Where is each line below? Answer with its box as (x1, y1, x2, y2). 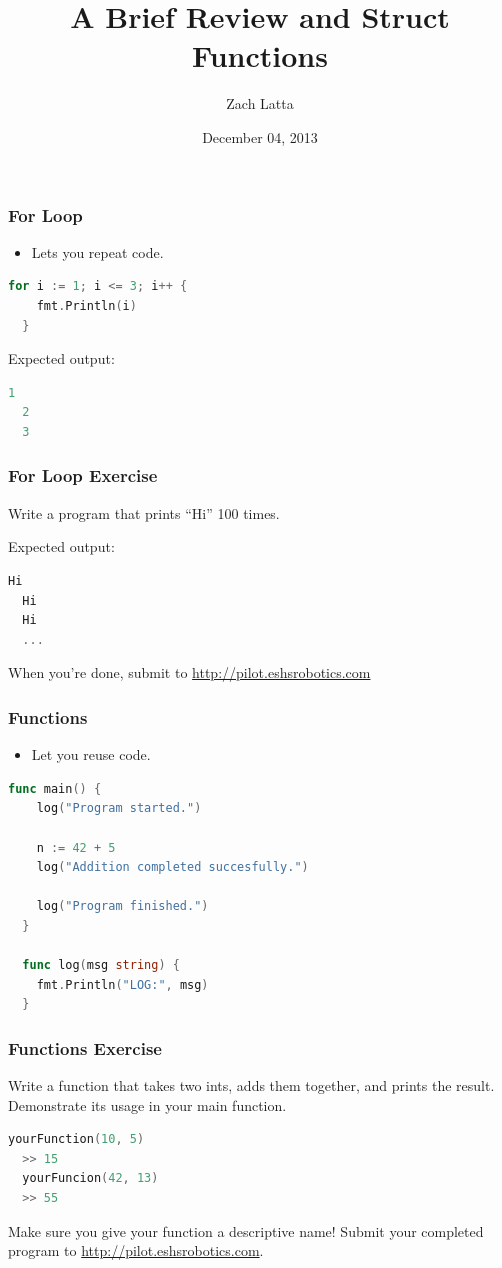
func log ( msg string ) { (22, 958, 180, 973)
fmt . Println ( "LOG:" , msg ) (36, 977, 209, 992)
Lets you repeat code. (31, 241, 164, 262)
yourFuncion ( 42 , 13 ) (22, 1171, 159, 1186)
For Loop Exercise (8, 463, 158, 488)
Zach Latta (226, 93, 294, 114)
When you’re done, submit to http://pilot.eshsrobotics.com (8, 662, 371, 683)
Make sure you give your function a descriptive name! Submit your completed (8, 1220, 484, 1241)
